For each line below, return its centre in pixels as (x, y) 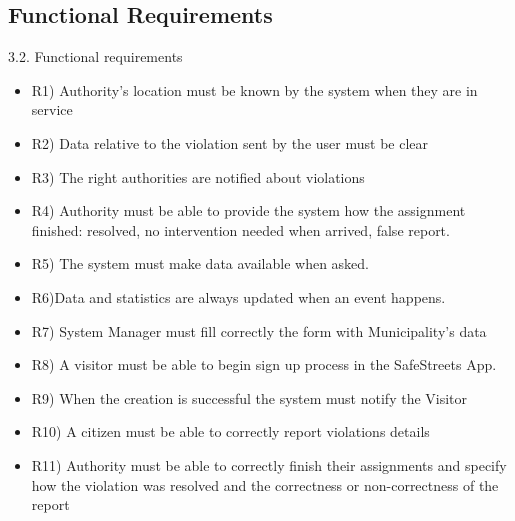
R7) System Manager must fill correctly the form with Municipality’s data (259, 330)
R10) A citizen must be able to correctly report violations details (230, 431)
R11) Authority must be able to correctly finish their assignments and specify (269, 464)
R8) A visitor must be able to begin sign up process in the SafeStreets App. (264, 364)
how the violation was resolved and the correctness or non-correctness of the (265, 484)
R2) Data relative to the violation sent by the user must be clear (229, 142)
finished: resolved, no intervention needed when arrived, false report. (240, 229)
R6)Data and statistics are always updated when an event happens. (238, 296)
